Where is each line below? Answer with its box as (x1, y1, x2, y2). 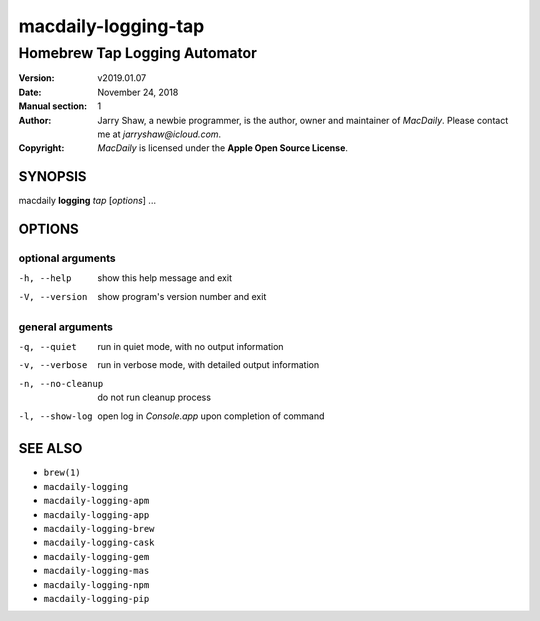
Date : (18, 86, 42, 98)
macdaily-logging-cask (43, 537, 155, 549)
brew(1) (43, 467, 82, 479)
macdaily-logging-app (43, 509, 150, 520)
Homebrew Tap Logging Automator (18, 44, 257, 62)
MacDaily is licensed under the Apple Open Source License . (97, 142, 349, 154)
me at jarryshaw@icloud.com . (97, 128, 222, 140)
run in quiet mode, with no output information (97, 340, 284, 352)
